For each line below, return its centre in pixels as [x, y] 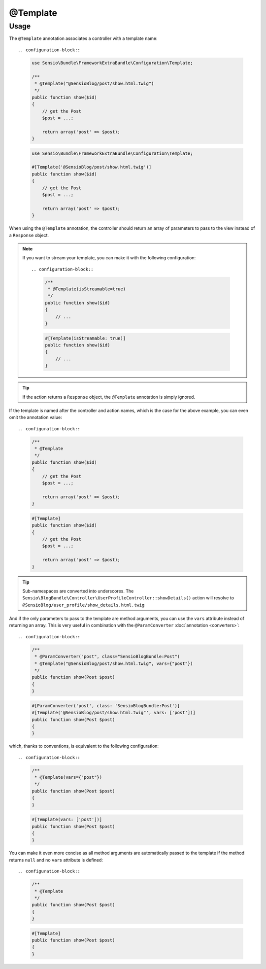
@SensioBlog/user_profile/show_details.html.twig [83, 605]
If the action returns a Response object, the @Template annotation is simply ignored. [109, 397]
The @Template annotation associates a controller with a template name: [83, 38]
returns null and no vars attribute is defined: [56, 860]
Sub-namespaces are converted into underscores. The [78, 591]
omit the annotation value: [35, 417]
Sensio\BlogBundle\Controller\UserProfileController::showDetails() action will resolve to [128, 598]
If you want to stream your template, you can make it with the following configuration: [109, 258]
